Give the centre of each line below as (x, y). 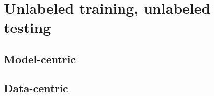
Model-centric (40, 58)
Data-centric (36, 87)
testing (28, 27)
